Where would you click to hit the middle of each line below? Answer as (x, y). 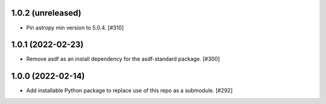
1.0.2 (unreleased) (46, 13)
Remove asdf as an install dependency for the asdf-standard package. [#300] (123, 59)
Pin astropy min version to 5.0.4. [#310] (75, 28)
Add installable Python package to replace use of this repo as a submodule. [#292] (129, 91)
